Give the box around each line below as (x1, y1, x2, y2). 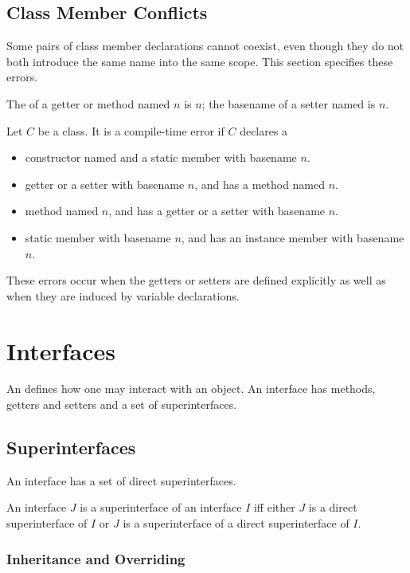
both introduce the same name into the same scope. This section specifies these (6, 53, 393, 69)
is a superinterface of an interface (80, 499, 242, 516)
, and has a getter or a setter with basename (108, 202, 326, 219)
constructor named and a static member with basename (25, 149, 297, 166)
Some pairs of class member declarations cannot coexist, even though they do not (6, 37, 404, 54)
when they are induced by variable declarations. (6, 287, 240, 304)
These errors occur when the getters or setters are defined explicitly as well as (6, 272, 386, 288)
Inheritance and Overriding (6, 548, 185, 568)
